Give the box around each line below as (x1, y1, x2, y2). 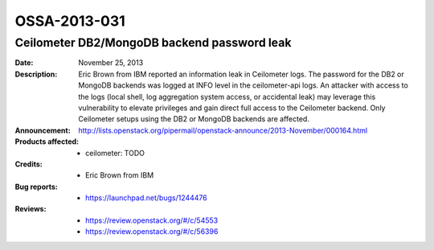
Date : (14, 58, 34, 68)
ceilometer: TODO (85, 148, 145, 158)
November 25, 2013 (78, 58, 144, 68)
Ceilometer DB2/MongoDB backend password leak (14, 35, 292, 50)
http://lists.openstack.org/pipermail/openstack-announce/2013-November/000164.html (78, 125, 368, 135)
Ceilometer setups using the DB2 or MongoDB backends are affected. (78, 114, 309, 124)
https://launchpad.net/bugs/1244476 (85, 193, 208, 203)
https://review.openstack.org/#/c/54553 (85, 215, 219, 225)
